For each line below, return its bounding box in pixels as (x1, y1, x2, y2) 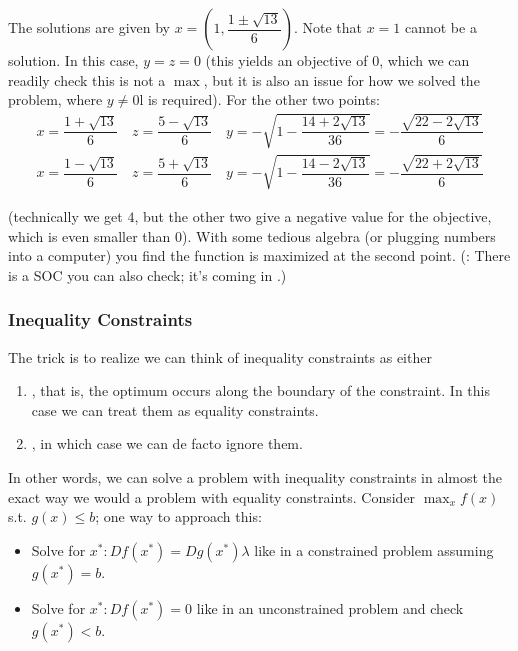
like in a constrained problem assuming (254, 539, 494, 560)
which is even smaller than (8, 225, 171, 246)
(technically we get (8, 205, 123, 226)
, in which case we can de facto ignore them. (31, 433, 303, 454)
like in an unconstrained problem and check (196, 597, 464, 618)
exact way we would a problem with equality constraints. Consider (8, 486, 416, 507)
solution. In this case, (8, 50, 139, 70)
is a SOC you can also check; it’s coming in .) (8, 264, 287, 285)
